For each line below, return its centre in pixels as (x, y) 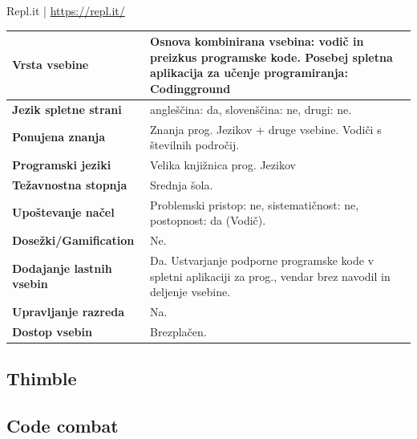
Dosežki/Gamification (73, 240)
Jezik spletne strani (67, 109)
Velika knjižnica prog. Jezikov (223, 165)
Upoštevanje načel (63, 212)
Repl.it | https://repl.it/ (66, 10)
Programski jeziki (62, 165)
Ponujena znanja (59, 137)
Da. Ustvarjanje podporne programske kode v (262, 260)
